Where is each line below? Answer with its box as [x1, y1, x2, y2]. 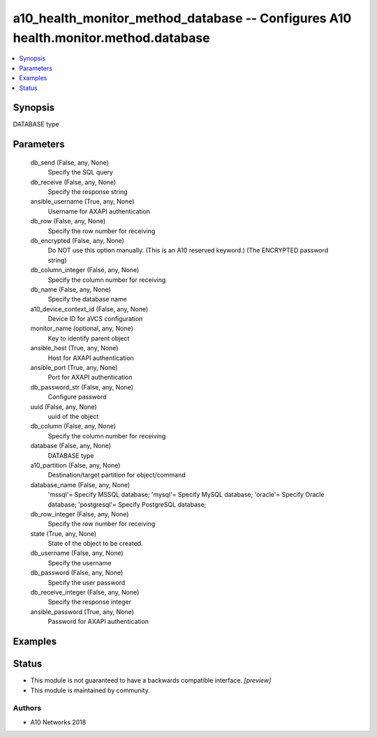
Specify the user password [47, 578, 126, 586]
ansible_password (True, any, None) [30, 607, 134, 616]
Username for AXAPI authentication [47, 207, 150, 216]
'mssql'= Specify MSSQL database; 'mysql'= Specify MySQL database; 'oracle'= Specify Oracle [47, 491, 325, 499]
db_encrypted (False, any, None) [30, 236, 125, 244]
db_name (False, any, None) [30, 285, 111, 293]
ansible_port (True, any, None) [30, 364, 118, 372]
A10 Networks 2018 [30, 717, 87, 726]
